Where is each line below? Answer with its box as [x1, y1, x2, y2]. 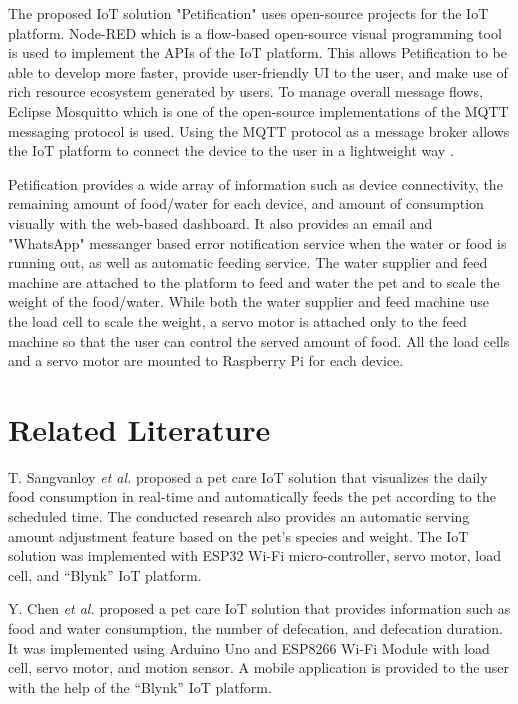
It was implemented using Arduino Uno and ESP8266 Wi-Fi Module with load [8, 637, 490, 658]
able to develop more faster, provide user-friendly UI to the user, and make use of [8, 61, 508, 82]
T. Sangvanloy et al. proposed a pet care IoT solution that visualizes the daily [8, 466, 488, 487]
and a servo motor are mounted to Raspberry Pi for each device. [8, 350, 404, 371]
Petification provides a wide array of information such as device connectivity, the [8, 173, 503, 194]
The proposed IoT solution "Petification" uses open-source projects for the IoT [8, 3, 489, 23]
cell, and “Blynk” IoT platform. [8, 564, 202, 585]
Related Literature [8, 408, 271, 449]
